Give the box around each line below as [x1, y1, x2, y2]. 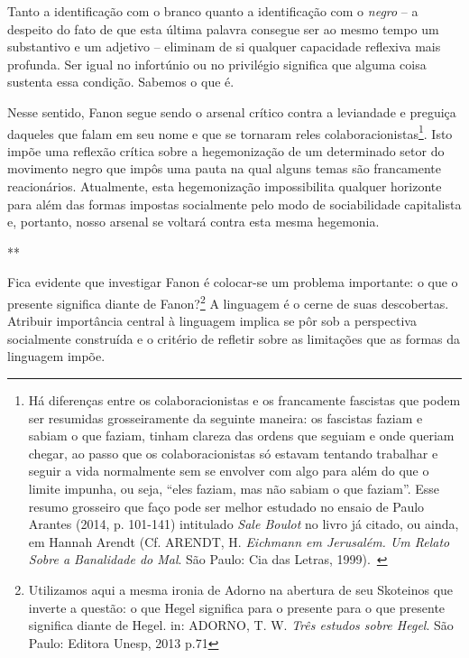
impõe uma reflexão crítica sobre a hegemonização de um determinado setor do [7, 141, 445, 160]
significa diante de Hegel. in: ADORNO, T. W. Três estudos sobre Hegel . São [28, 616, 454, 635]
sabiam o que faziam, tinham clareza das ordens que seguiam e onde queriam [28, 426, 455, 445]
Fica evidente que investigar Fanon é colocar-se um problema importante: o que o [7, 273, 458, 292]
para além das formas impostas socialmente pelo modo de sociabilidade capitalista [7, 194, 462, 213]
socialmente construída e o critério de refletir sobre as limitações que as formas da [7, 329, 461, 348]
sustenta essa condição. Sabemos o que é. [7, 72, 234, 91]
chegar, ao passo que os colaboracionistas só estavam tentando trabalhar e [28, 443, 438, 462]
